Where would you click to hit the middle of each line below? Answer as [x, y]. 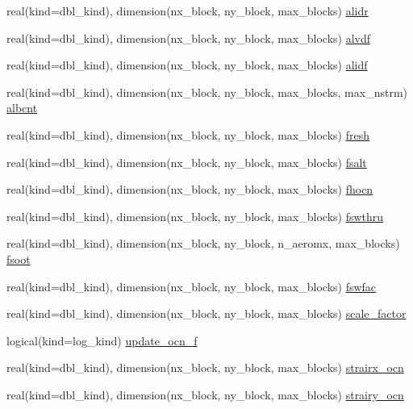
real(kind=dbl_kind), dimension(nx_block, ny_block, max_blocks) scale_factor [206, 313]
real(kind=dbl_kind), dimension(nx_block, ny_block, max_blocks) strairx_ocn [205, 367]
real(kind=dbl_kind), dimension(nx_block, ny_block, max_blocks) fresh [188, 134]
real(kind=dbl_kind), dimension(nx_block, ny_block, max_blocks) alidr [188, 10]
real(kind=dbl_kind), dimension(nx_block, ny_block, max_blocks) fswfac [192, 286]
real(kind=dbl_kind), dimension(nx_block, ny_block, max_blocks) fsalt [187, 162]
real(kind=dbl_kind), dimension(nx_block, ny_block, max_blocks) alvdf [189, 38]
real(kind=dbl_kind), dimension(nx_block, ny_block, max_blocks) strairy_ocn [205, 394]
